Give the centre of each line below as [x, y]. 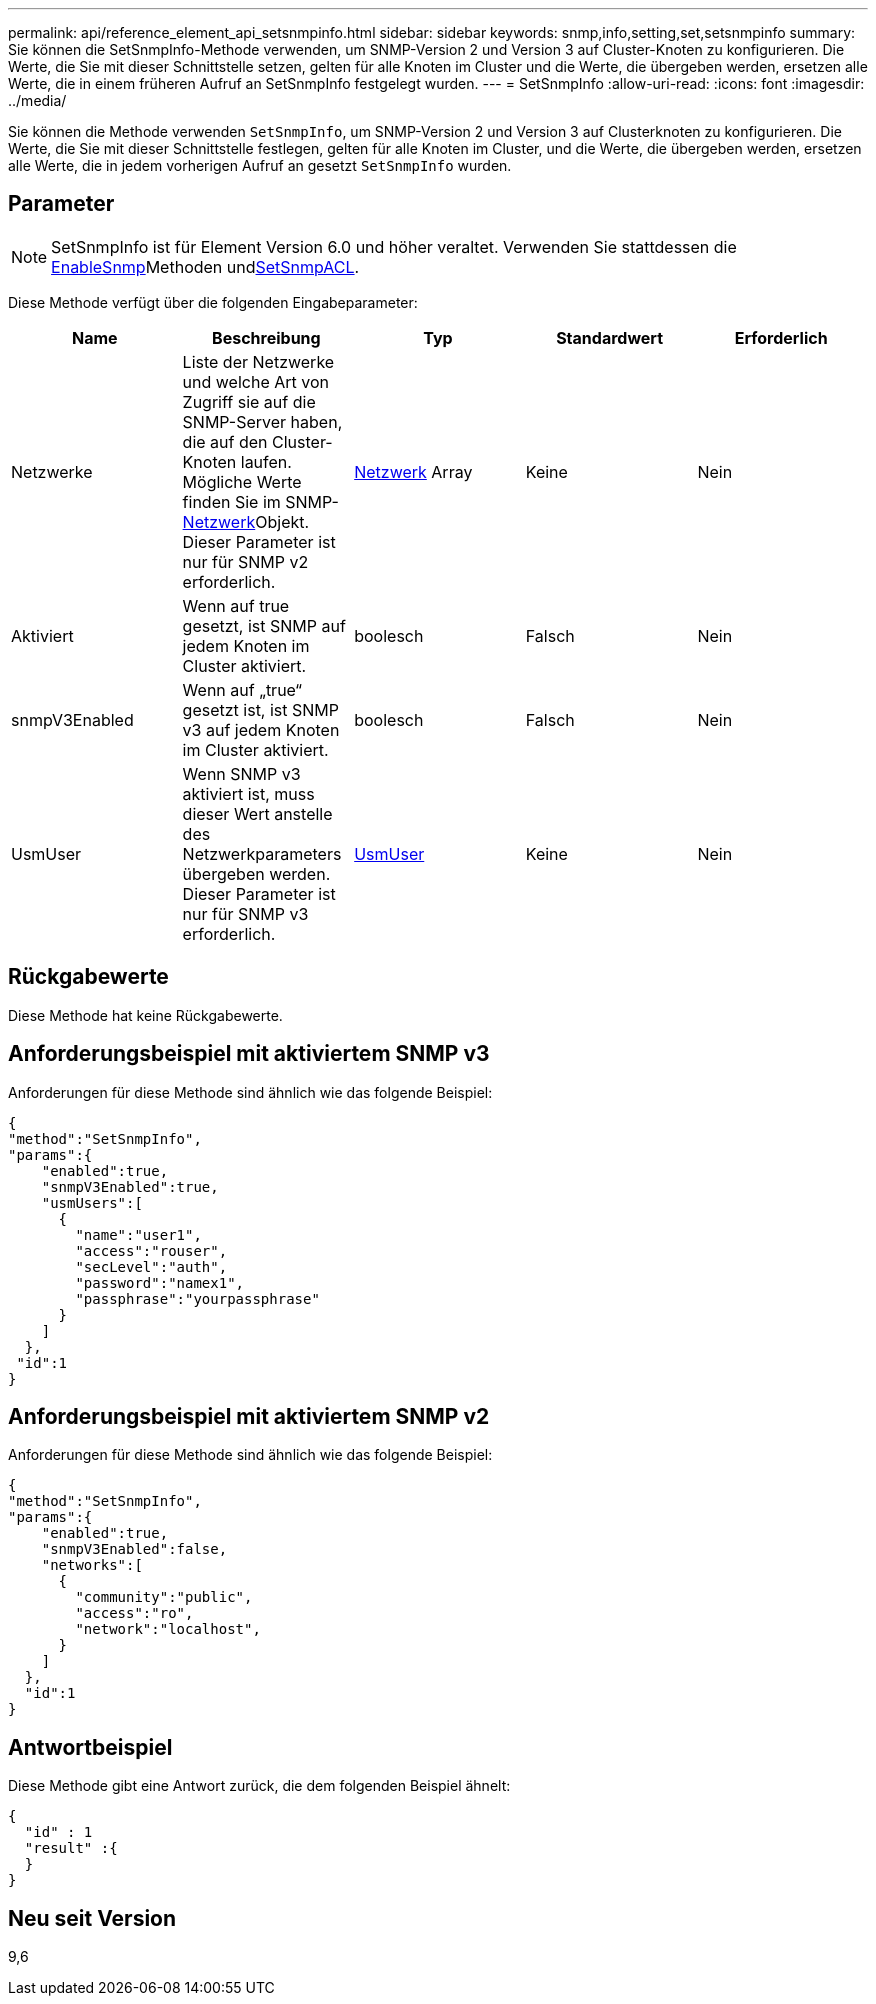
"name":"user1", [138, 1234]
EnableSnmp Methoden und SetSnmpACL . [205, 266]
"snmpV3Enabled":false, [134, 1549]
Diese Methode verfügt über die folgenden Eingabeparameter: [213, 302]
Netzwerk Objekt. [246, 521]
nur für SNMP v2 [245, 561]
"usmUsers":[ [92, 1202]
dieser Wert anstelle [257, 813]
